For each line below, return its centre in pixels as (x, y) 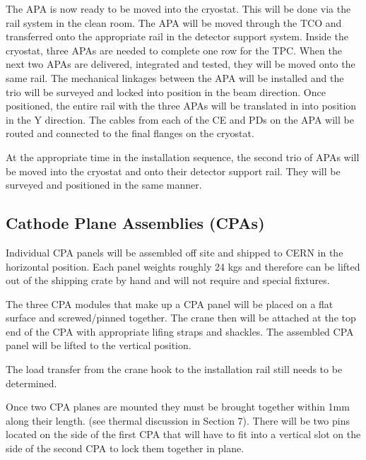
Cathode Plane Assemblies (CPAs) (135, 223)
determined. (31, 383)
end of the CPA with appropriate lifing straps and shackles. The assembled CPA (180, 331)
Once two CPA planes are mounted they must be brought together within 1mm (178, 407)
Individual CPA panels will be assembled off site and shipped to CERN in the (175, 252)
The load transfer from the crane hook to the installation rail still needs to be (174, 369)
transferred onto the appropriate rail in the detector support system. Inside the (177, 36)
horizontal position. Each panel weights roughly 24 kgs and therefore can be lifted (183, 266)
